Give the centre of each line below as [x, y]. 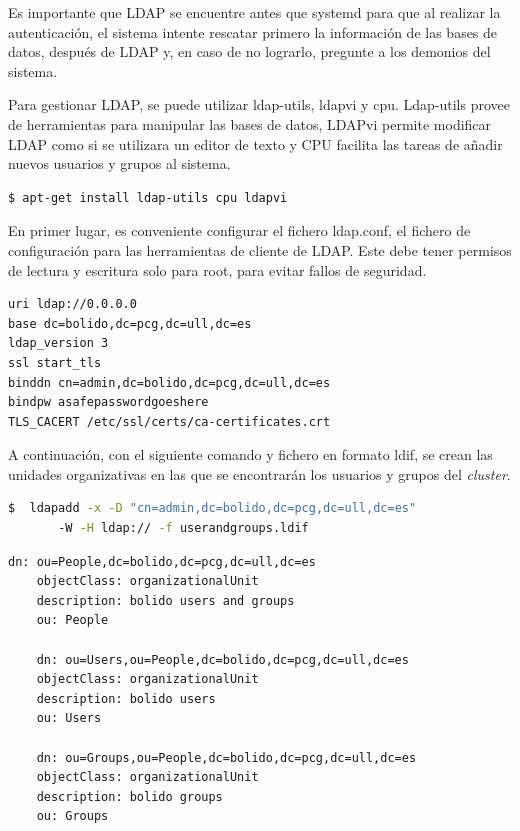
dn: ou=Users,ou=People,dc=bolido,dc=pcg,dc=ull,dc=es [222, 659]
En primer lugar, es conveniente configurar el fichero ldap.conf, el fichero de [239, 230]
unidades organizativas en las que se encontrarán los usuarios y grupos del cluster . [259, 473]
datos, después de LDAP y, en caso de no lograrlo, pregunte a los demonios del [249, 51]
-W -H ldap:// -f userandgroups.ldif [183, 528]
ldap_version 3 [58, 343]
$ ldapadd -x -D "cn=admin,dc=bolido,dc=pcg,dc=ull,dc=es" [212, 508]
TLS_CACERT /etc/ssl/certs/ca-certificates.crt [169, 421]
